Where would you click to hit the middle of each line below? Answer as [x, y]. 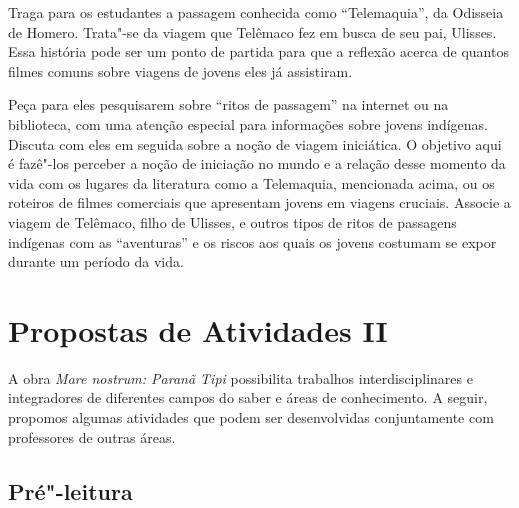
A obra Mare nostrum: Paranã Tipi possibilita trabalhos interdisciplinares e [240, 377]
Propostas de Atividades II [198, 329]
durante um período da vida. [96, 261]
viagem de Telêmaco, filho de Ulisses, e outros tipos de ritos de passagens [232, 221]
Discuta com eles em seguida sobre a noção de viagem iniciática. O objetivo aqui [255, 143]
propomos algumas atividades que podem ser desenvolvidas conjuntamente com [251, 417]
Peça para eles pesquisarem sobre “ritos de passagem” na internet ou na [228, 104]
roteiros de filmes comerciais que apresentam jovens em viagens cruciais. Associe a [259, 202]
